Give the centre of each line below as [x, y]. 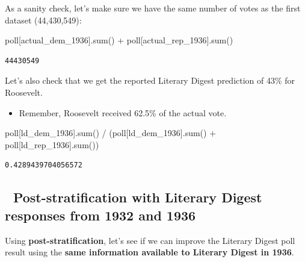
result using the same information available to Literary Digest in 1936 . [149, 252]
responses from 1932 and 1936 [100, 215]
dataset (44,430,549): [43, 20]
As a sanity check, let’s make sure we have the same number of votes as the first [153, 8]
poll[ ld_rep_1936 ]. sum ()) [52, 144]
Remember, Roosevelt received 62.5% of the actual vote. [123, 112]
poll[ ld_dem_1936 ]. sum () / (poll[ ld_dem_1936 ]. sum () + [111, 133]
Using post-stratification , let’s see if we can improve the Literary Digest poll [150, 240]
